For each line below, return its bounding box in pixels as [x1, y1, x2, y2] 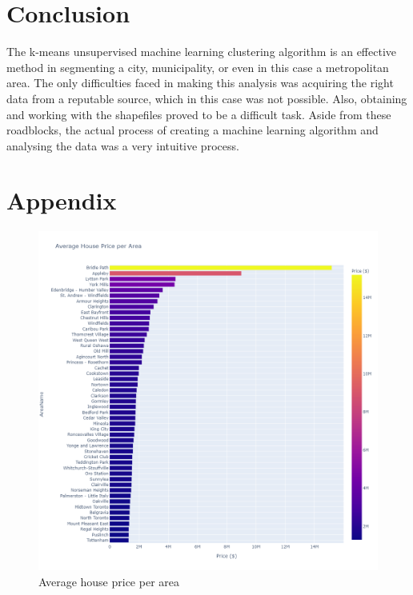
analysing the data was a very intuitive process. [6, 137, 239, 154]
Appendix [6, 184, 117, 217]
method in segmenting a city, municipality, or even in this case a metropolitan [6, 58, 389, 75]
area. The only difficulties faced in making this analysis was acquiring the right [6, 74, 394, 91]
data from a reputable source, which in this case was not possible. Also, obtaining [6, 90, 407, 106]
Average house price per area [38, 573, 179, 589]
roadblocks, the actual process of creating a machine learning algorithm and [6, 122, 379, 138]
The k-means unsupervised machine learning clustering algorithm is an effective [6, 43, 397, 60]
